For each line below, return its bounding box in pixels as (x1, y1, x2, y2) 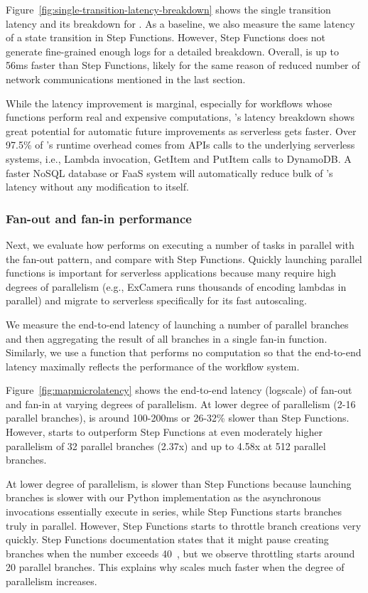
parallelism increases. (6, 574, 97, 588)
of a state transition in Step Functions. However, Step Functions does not (6, 30, 326, 45)
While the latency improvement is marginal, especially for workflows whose (6, 95, 332, 110)
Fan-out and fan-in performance (6, 209, 192, 227)
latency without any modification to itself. (6, 179, 189, 194)
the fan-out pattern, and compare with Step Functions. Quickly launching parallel (6, 251, 362, 266)
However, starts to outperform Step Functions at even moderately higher (6, 424, 323, 439)
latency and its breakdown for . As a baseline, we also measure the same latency (6, 16, 355, 31)
